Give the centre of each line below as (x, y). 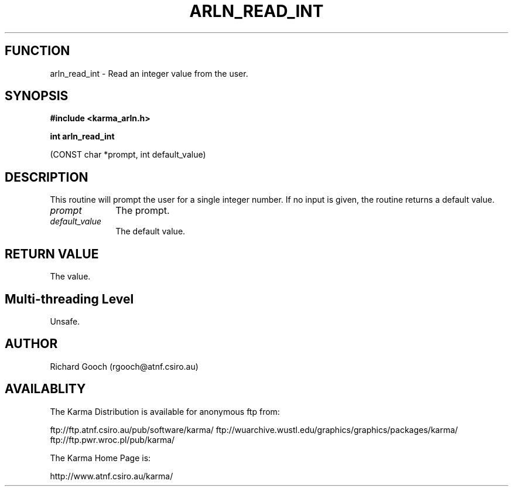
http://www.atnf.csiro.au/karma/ (112, 476)
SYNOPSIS (37, 96)
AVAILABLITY (45, 389)
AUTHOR (31, 344)
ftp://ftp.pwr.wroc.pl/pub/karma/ (112, 439)
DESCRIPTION (47, 177)
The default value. (151, 231)
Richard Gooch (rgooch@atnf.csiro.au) (124, 366)
